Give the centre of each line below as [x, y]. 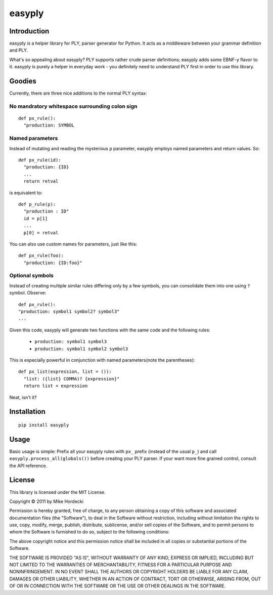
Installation [27, 412]
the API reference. [28, 465]
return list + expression [56, 386]
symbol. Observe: [28, 293]
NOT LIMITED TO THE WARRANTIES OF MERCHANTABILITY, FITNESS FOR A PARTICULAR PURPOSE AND [121, 565]
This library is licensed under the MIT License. [57, 492]
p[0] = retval [41, 232]
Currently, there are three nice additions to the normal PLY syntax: [78, 93]
